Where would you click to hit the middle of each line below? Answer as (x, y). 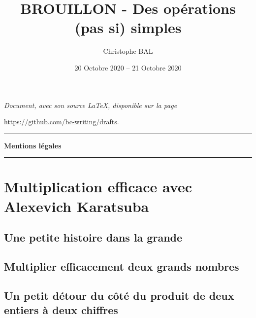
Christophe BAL (128, 51)
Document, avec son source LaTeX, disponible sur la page (91, 105)
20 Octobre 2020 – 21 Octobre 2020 (128, 67)
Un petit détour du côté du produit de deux (119, 295)
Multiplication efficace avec (98, 187)
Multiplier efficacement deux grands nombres (122, 266)
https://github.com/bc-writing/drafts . (62, 122)
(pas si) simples (128, 27)
